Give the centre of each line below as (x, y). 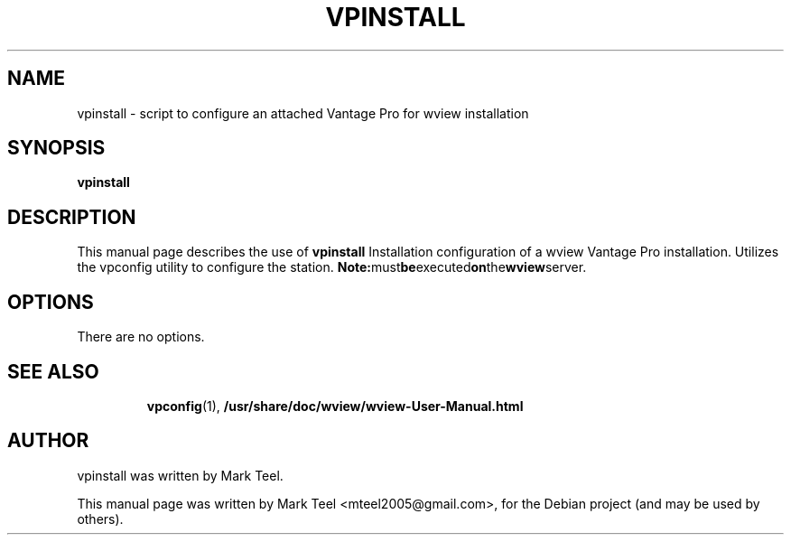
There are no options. (141, 337)
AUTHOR (48, 441)
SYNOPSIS (56, 148)
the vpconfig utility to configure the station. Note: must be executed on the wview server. (332, 267)
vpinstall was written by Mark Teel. (180, 475)
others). (100, 519)
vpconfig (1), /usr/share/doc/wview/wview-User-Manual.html (335, 406)
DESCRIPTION (72, 217)
